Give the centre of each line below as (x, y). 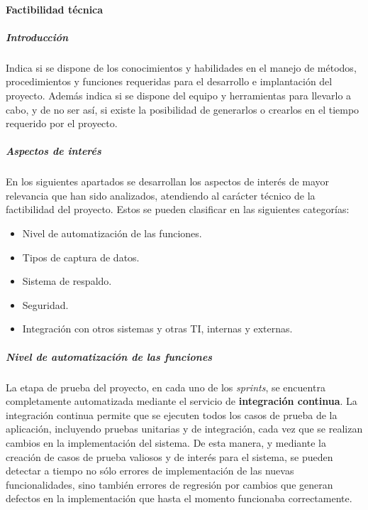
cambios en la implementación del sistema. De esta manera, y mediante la (166, 442)
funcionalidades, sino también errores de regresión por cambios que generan (169, 484)
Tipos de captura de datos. (81, 257)
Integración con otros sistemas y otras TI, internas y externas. (157, 329)
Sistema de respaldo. (67, 281)
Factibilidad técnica (55, 9)
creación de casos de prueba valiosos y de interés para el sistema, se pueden (169, 456)
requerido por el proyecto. (62, 123)
